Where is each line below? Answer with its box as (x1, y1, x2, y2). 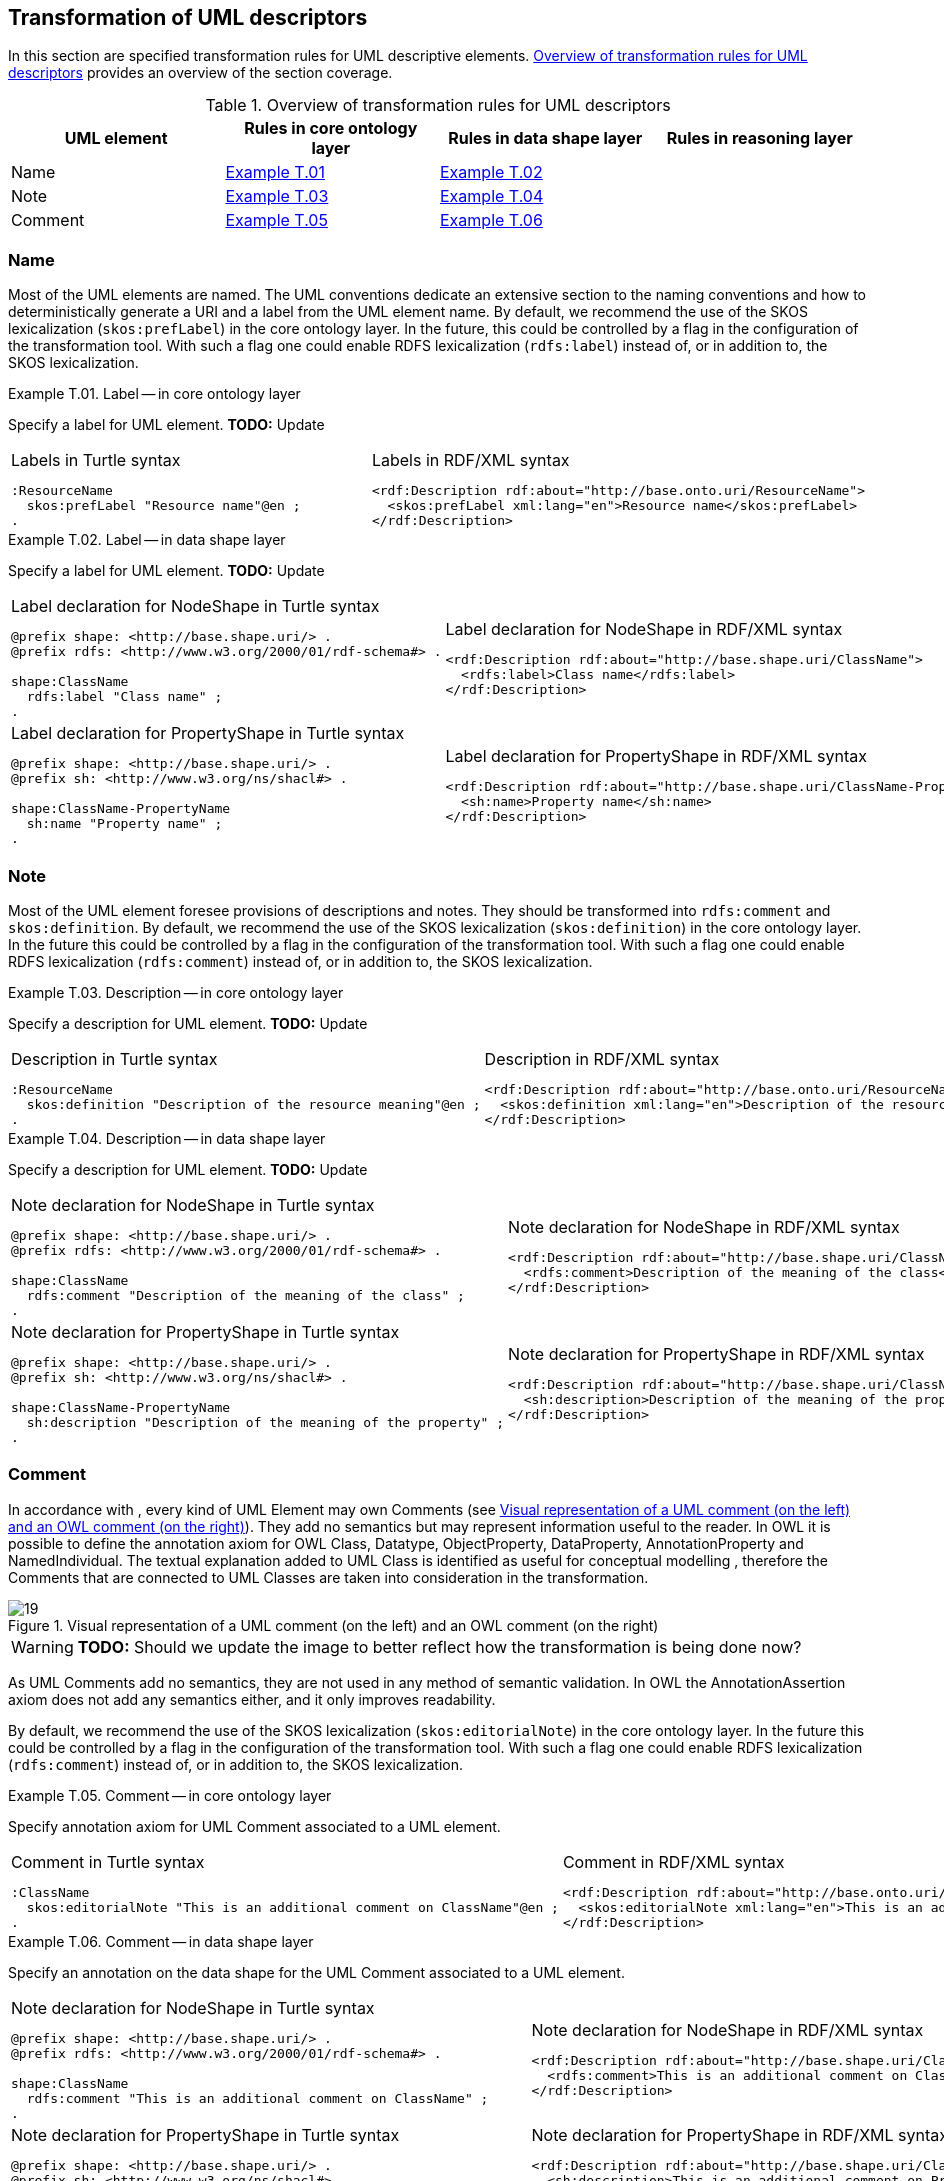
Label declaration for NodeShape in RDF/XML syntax (445, 618, 843, 639)
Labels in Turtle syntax (11, 450, 181, 471)
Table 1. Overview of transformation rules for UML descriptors (205, 95, 671, 116)
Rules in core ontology (244, 118, 418, 139)
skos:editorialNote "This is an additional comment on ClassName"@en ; (26, 1899, 559, 1915)
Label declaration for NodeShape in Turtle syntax (11, 596, 380, 617)
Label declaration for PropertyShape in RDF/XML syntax (445, 745, 867, 766)
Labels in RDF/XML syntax (371, 450, 570, 471)
